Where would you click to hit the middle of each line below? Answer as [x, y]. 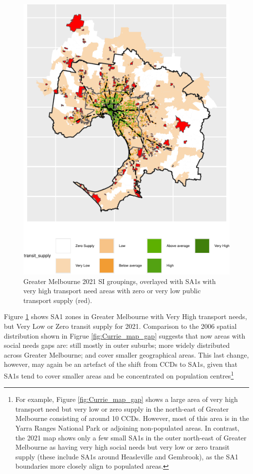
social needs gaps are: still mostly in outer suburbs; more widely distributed [117, 345]
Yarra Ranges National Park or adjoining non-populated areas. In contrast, [127, 427]
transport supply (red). [58, 300]
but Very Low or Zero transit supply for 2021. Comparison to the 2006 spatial [120, 326]
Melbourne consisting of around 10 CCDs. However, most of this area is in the [132, 418]
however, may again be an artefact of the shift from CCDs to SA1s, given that [121, 364]
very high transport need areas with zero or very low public [112, 291]
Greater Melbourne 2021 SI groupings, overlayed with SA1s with [120, 281]
